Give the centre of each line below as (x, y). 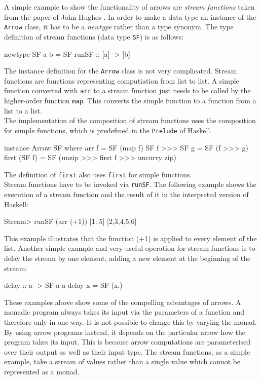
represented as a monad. (42, 371)
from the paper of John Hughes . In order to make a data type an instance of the (130, 16)
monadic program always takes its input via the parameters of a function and (124, 312)
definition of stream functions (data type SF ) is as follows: (94, 36)
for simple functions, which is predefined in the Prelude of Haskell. (108, 130)
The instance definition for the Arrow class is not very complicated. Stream (121, 71)
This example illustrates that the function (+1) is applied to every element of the (130, 238)
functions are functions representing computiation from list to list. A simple (122, 80)
